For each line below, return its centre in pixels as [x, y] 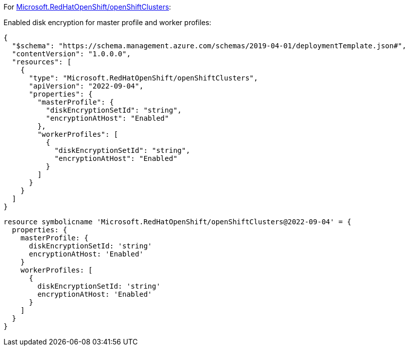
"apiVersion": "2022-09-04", [86, 86]
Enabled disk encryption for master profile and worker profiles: [107, 22]
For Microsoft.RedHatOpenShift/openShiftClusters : [87, 7]
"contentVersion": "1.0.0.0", [71, 54]
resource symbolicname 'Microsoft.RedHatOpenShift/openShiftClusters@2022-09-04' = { [178, 222]
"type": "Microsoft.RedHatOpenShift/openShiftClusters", [143, 78]
